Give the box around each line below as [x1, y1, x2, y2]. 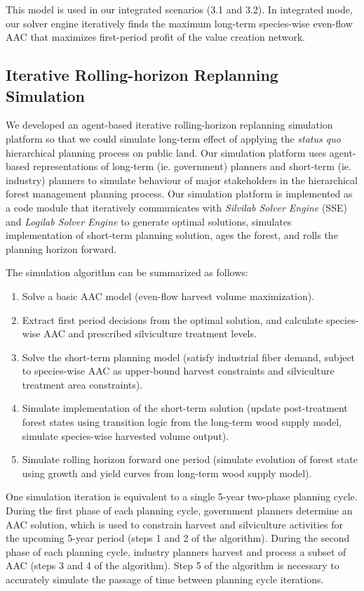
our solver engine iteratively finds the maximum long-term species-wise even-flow [6, 15, 353, 30]
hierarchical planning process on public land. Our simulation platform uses [6, 145, 327, 160]
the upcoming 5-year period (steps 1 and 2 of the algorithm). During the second [6, 531, 350, 545]
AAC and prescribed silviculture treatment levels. [43, 326, 257, 341]
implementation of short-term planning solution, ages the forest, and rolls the [6, 228, 338, 242]
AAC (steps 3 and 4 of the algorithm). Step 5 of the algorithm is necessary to [6, 558, 339, 573]
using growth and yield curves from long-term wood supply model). [22, 465, 312, 480]
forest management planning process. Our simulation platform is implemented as [6, 186, 353, 201]
